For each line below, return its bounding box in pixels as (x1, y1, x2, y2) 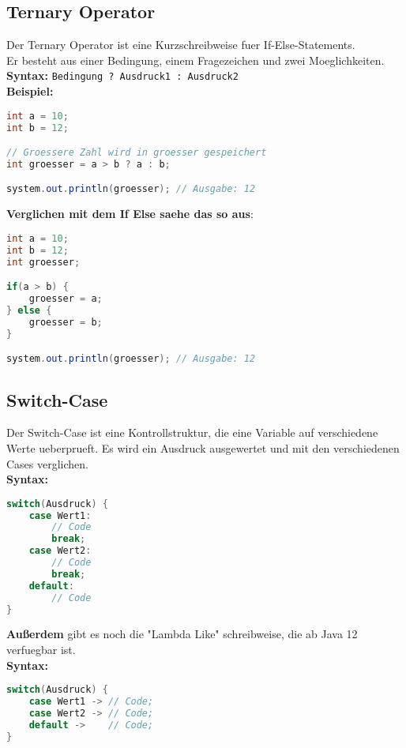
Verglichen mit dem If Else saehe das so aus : (6, 205, 254, 222)
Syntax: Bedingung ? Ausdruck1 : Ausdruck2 (6, 67, 239, 84)
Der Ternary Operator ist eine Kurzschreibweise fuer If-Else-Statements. (6, 36, 355, 53)
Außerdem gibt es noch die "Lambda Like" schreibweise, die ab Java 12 (6, 626, 358, 642)
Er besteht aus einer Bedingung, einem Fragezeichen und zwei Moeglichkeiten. (6, 51, 385, 68)
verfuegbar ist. (6, 641, 76, 658)
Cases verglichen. (6, 455, 89, 472)
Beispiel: (6, 83, 54, 100)
